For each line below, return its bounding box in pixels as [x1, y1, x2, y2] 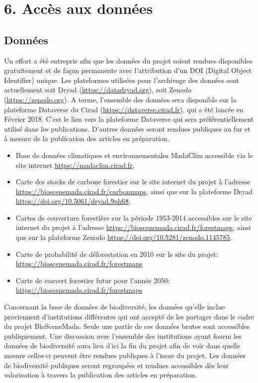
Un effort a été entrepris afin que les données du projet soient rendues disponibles [4, 55, 253, 66]
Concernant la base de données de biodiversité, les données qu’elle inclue [4, 302, 225, 312]
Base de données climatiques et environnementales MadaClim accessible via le [15, 150, 253, 160]
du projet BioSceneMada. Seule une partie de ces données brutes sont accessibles [4, 321, 250, 331]
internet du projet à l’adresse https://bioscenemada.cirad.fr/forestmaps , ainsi [15, 222, 251, 232]
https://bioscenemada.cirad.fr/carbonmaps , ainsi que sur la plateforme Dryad [15, 186, 253, 196]
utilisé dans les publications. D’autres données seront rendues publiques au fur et [4, 123, 251, 134]
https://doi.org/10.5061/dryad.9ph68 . [15, 196, 131, 206]
